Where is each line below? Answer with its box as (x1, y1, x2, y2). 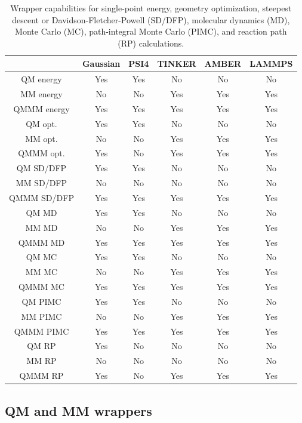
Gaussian (82, 57, 121, 70)
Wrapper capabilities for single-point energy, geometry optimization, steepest (10, 2, 292, 14)
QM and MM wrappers (5, 401, 152, 419)
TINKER (157, 57, 196, 70)
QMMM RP (19, 369, 64, 382)
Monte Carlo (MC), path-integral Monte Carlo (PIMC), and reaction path (15, 25, 287, 38)
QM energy (21, 73, 62, 85)
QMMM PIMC (14, 325, 69, 337)
